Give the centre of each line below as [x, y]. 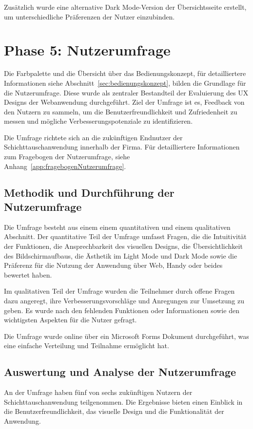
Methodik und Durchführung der [89, 192]
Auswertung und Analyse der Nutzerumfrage [120, 372]
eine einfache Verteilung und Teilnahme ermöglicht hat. [87, 345]
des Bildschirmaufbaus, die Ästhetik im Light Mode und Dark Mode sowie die [121, 255]
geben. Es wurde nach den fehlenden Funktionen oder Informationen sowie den [122, 310]
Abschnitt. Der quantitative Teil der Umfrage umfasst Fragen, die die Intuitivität [125, 236]
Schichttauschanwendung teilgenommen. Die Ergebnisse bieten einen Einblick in [123, 401]
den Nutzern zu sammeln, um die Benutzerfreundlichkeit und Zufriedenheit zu [121, 111]
